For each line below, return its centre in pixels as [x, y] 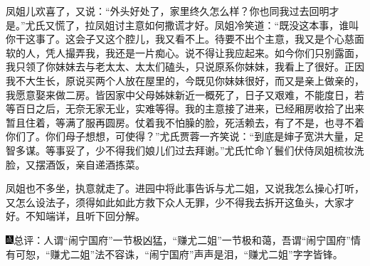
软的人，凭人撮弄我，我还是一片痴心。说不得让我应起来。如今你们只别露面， [185, 52]
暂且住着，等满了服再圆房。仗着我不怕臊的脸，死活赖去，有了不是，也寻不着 [185, 122]
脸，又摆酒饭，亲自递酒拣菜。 [75, 164]
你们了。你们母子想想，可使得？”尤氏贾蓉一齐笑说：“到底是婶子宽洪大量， [180, 136]
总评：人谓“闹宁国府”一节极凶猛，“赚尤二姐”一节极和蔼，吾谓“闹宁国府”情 [187, 239]
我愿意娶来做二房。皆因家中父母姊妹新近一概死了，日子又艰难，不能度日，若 [185, 94]
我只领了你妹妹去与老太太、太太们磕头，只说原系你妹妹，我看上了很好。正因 [185, 66]
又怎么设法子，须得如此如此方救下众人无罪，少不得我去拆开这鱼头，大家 [175, 202]
